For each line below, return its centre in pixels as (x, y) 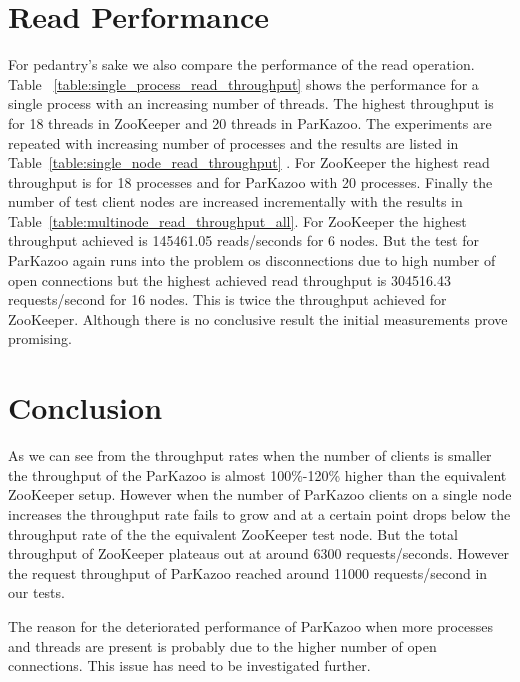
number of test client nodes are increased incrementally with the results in (235, 201)
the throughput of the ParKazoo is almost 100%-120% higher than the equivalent (257, 474)
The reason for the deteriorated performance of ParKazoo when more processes (250, 625)
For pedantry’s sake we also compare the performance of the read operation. (241, 64)
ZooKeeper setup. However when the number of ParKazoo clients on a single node (260, 494)
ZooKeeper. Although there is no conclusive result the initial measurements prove (258, 318)
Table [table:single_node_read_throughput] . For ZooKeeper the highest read (249, 162)
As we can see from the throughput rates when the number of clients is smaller (250, 455)
